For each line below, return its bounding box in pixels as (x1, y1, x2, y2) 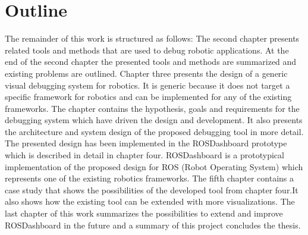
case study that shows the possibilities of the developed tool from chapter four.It (5, 183, 298, 196)
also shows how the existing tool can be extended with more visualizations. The (5, 195, 295, 208)
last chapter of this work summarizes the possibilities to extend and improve (5, 207, 283, 220)
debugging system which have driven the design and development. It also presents (5, 114, 303, 126)
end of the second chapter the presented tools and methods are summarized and (5, 55, 297, 68)
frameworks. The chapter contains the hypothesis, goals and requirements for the (5, 102, 300, 114)
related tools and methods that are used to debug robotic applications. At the (5, 43, 289, 56)
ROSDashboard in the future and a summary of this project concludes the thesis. (5, 218, 301, 231)
